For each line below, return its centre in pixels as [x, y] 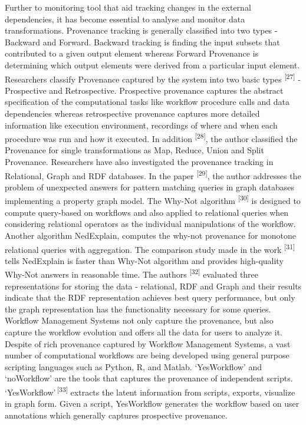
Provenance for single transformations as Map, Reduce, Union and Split [134, 150]
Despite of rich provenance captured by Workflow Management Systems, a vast [148, 343]
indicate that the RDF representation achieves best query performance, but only [150, 297]
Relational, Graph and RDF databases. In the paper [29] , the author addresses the [153, 174]
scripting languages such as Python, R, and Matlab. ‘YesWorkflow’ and [134, 366]
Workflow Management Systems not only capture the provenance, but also [139, 320]
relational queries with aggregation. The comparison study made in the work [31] [150, 248]
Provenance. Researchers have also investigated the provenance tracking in [139, 162]
